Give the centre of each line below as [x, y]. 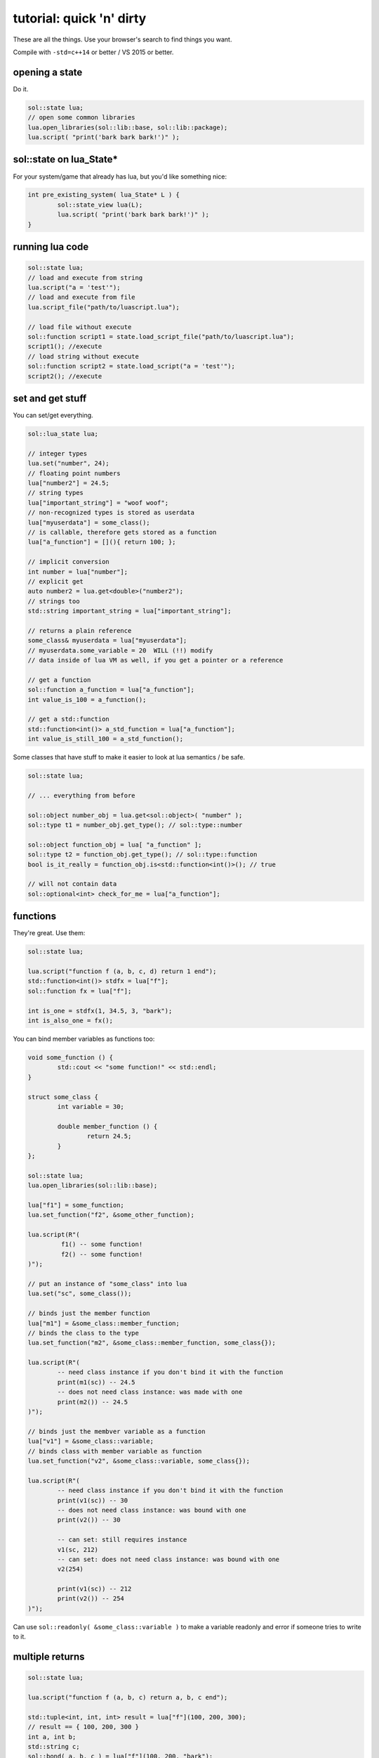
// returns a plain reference [80, 630]
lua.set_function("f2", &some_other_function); [111, 1215]
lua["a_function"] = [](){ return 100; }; [102, 542]
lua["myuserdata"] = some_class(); [89, 522]
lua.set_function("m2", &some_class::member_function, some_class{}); [152, 1343]
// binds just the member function [89, 1314]
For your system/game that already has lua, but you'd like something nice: [120, 177]
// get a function [59, 680]
